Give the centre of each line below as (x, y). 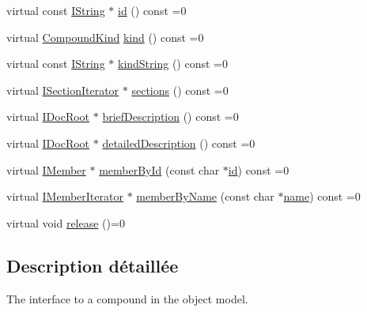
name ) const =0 (322, 196)
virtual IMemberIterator (65, 196)
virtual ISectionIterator (63, 90)
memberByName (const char (205, 196)
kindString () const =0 (172, 64)
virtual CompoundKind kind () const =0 (105, 37)
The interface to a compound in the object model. (127, 298)
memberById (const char (159, 169)
